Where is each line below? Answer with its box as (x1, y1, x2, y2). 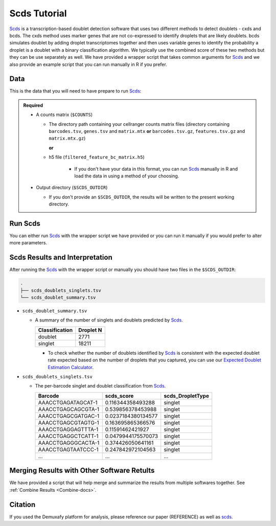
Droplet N (78, 326, 102, 333)
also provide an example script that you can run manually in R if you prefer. (9, 61, 167, 67)
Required (23, 102, 43, 108)
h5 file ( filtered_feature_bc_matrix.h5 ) (49, 154, 145, 161)
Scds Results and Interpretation (9, 253, 112, 262)
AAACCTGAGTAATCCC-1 (38, 446, 99, 453)
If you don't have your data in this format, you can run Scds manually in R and (74, 166, 238, 172)
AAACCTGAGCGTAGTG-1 (38, 419, 99, 426)
